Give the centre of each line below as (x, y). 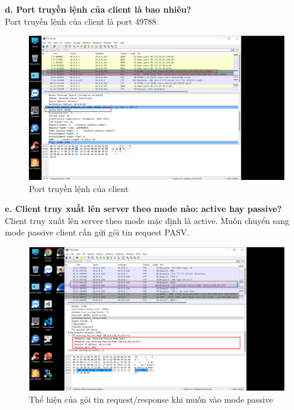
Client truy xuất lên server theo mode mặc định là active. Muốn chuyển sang (147, 220)
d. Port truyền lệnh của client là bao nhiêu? (98, 9)
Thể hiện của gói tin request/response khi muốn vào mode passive (151, 399)
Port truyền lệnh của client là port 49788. (82, 21)
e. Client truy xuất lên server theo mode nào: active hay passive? (143, 209)
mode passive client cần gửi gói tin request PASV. (97, 232)
